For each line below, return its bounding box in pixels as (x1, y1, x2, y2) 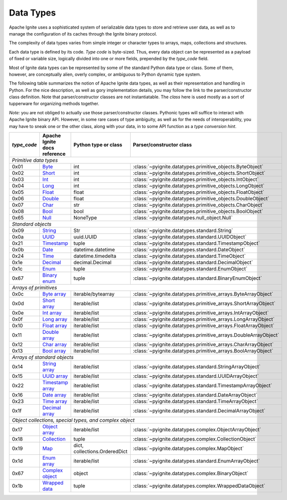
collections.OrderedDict (73, 448, 128, 455)
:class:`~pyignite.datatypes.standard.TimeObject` (133, 253, 246, 260)
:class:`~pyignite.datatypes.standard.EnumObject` (133, 266, 248, 272)
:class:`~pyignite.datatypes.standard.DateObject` (133, 246, 245, 253)
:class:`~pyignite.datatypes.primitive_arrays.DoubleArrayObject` (133, 332, 279, 339)
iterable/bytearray (73, 291, 115, 298)
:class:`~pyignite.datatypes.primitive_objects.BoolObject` (133, 208, 263, 215)
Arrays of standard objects (12, 354, 74, 361)
